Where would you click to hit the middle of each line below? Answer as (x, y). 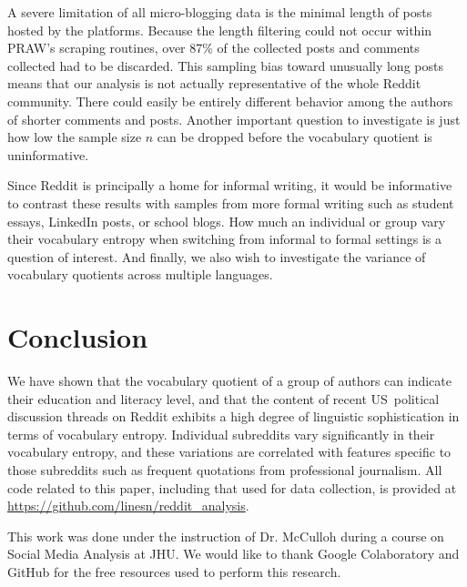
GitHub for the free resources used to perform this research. (174, 571)
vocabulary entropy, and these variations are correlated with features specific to (229, 452)
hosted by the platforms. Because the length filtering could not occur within (220, 30)
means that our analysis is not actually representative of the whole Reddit (214, 83)
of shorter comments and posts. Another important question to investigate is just (234, 119)
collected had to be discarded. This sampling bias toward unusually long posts (225, 65)
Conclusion (78, 337)
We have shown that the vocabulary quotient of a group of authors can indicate (229, 381)
